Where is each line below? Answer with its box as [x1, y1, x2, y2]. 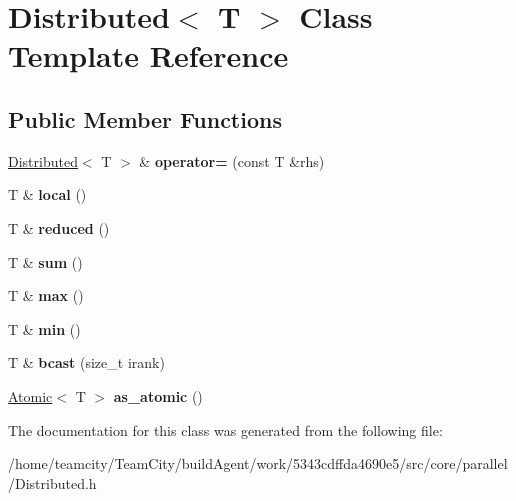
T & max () [8, 285, 84, 306]
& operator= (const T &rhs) [139, 150, 325, 171]
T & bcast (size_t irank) [8, 352, 165, 373]
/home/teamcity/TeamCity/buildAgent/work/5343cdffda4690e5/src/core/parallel [8, 453, 508, 474]
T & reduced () [8, 217, 110, 238]
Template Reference [8, 35, 289, 76]
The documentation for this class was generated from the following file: [8, 419, 443, 440]
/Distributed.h [8, 472, 97, 493]
